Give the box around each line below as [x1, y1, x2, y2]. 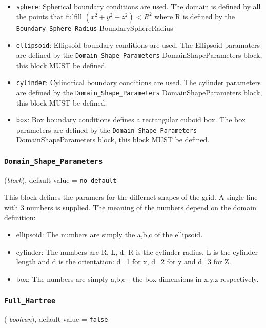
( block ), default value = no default [4, 174, 117, 185]
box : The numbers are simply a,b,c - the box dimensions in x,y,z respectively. [16, 274, 259, 284]
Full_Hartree [4, 296, 56, 305]
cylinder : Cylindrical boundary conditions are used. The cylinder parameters [16, 77, 261, 88]
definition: [4, 212, 36, 222]
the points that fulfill [16, 11, 82, 22]
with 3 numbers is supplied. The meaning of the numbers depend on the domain [4, 202, 256, 213]
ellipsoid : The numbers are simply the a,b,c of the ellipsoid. [16, 229, 203, 240]
